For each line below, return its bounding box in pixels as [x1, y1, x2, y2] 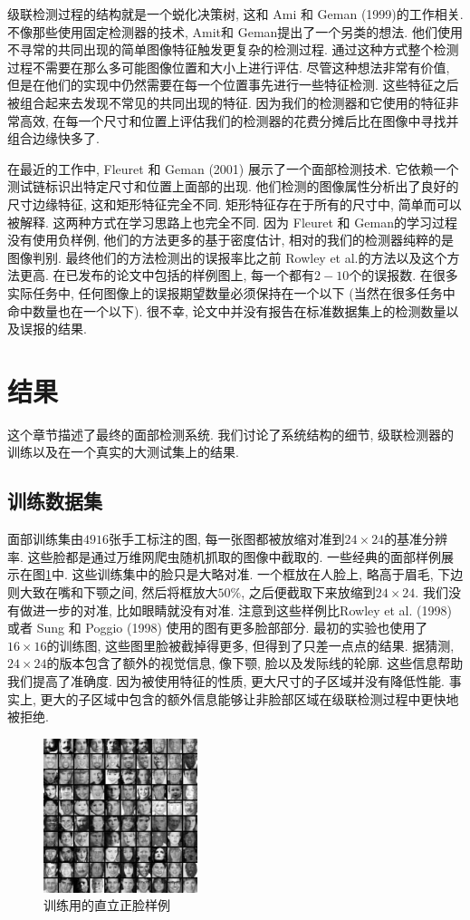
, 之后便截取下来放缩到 [241, 582, 376, 601]
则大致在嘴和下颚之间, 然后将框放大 [7, 582, 218, 601]
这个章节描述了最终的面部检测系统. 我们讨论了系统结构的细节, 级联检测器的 [7, 424, 455, 443]
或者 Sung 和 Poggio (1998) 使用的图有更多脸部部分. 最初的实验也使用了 [7, 618, 428, 637]
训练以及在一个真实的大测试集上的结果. [7, 442, 239, 461]
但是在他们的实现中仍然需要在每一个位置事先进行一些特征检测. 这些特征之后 [7, 75, 459, 94]
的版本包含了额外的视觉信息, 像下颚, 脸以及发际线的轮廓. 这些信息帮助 [46, 654, 464, 673]
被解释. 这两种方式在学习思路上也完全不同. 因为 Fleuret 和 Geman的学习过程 [7, 212, 457, 231]
